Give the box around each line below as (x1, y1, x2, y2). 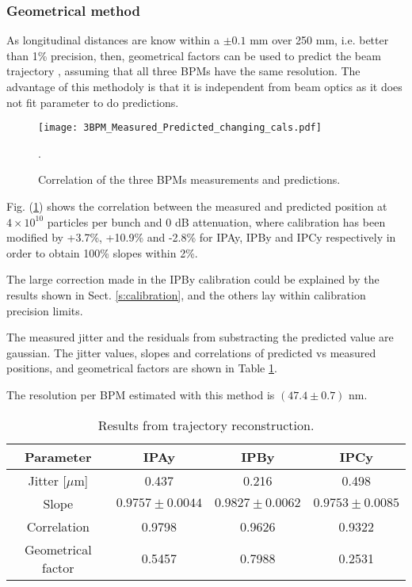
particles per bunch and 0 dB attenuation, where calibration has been (47, 213, 386, 230)
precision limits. (6, 302, 83, 318)
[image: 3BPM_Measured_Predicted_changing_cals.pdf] (38, 122, 322, 134)
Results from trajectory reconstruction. (97, 415, 315, 434)
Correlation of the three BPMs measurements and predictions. (38, 171, 341, 188)
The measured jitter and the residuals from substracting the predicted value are (6, 329, 394, 345)
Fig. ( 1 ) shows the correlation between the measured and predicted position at (6, 198, 387, 215)
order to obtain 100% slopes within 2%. (6, 244, 198, 261)
